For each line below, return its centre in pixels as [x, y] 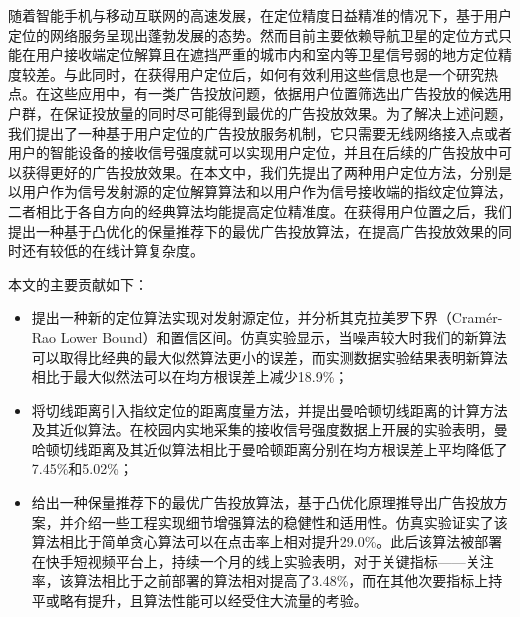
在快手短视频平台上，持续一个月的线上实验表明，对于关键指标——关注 [262, 560]
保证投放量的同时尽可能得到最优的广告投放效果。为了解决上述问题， [287, 112]
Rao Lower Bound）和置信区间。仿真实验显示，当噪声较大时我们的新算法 [269, 336]
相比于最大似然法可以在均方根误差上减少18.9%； [190, 376]
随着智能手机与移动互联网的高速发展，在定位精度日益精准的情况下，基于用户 [260, 15]
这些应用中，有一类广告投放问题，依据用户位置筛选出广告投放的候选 [273, 93]
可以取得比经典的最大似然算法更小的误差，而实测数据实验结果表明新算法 [269, 356]
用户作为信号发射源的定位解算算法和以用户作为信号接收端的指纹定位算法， [266, 191]
